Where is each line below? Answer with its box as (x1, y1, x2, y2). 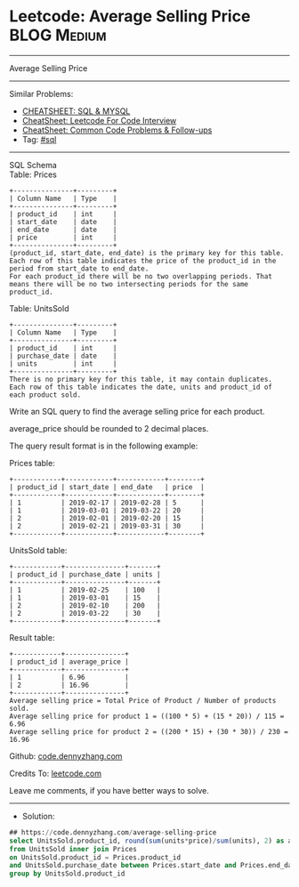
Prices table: (9, 457, 55, 468)
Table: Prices (9, 169, 58, 180)
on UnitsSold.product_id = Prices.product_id (9, 852, 181, 862)
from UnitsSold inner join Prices (9, 844, 138, 853)
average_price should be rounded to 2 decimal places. (9, 423, 209, 433)
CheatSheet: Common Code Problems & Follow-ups (21, 125, 213, 135)
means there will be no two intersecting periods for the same (9, 279, 249, 288)
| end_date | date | (9, 225, 117, 234)
